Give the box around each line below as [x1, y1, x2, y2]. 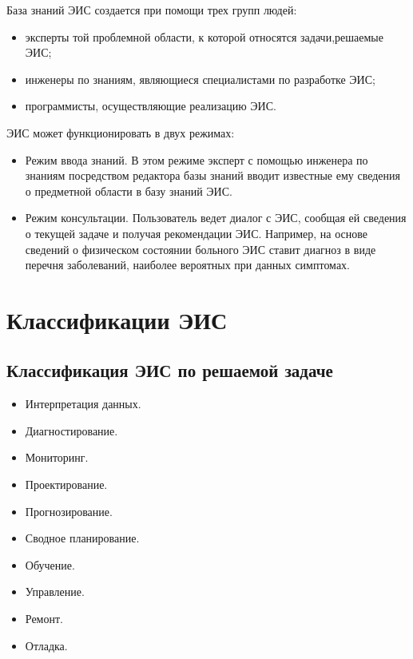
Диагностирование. [25, 422, 118, 439]
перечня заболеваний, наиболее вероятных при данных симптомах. [25, 256, 350, 273]
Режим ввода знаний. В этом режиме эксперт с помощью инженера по [25, 151, 368, 168]
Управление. [25, 583, 85, 600]
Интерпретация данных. [25, 395, 141, 412]
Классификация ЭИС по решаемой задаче [6, 358, 333, 383]
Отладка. [25, 637, 68, 653]
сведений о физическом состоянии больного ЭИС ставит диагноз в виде [25, 240, 376, 257]
